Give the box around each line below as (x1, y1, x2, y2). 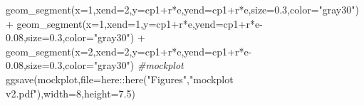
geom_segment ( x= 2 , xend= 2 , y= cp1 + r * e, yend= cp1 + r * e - (6, 43, 252, 58)
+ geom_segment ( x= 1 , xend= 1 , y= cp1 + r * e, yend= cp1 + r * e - (6, 16, 263, 31)
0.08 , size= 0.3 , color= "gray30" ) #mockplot (6, 58, 184, 73)
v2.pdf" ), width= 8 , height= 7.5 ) (6, 85, 135, 100)
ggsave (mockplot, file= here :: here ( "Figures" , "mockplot (6, 71, 234, 86)
